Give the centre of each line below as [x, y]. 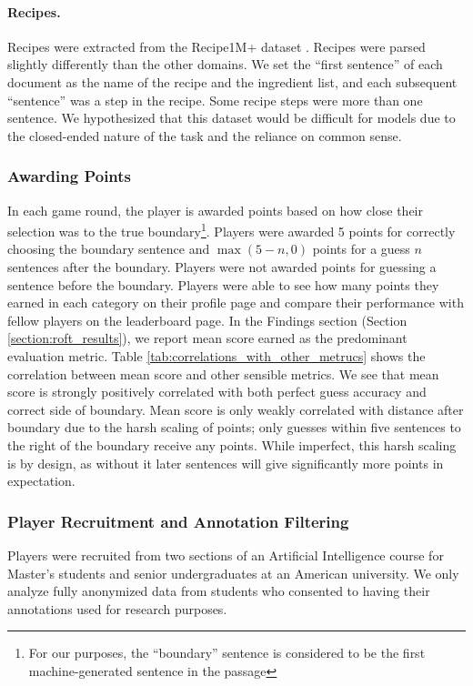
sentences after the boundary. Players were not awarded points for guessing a [222, 267]
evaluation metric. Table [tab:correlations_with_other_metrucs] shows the [216, 355]
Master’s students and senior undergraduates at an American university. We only [233, 573]
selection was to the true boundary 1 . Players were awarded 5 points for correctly [231, 230]
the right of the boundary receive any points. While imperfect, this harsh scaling [232, 444]
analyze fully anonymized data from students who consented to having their [219, 591]
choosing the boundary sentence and [109, 249]
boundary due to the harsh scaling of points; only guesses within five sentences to [234, 427]
